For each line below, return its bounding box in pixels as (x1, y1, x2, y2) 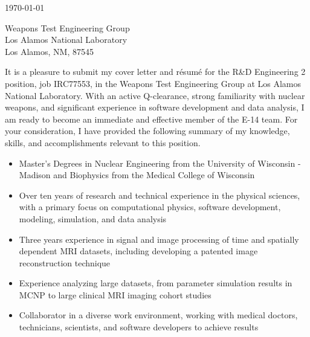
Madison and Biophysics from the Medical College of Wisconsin (19, 168, 255, 181)
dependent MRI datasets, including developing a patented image (19, 245, 258, 257)
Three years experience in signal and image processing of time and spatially (19, 233, 299, 245)
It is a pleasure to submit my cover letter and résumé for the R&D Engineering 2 (5, 65, 306, 78)
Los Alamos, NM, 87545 (5, 45, 94, 57)
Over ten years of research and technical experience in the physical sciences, (19, 188, 300, 201)
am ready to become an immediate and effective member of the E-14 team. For (5, 112, 298, 125)
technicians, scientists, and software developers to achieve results (19, 321, 259, 333)
